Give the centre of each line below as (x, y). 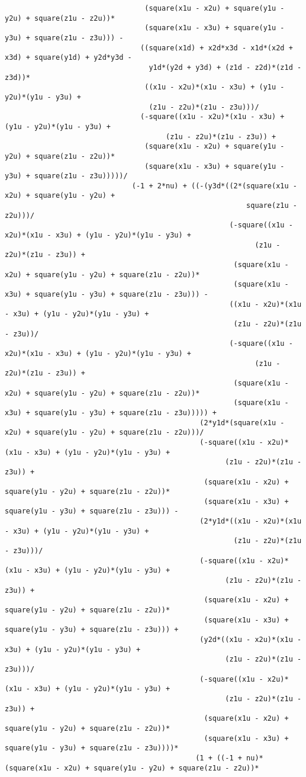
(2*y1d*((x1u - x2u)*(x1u (251, 521)
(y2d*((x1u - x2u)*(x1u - (251, 640)
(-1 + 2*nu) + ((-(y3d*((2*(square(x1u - (214, 186)
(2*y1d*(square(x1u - (242, 423)
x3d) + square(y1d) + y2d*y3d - (68, 58)
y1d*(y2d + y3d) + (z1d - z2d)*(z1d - (225, 67)
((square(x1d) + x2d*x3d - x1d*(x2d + (217, 48)
